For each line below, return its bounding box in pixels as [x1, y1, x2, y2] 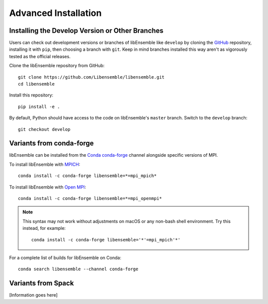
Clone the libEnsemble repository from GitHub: [9, 63, 105, 69]
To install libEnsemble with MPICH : [9, 161, 80, 167]
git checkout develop [18, 126, 70, 132]
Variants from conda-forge [9, 139, 94, 148]
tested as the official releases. [9, 53, 71, 59]
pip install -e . [18, 103, 60, 109]
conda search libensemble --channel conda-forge [18, 266, 138, 272]
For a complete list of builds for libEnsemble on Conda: [9, 255, 122, 261]
